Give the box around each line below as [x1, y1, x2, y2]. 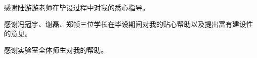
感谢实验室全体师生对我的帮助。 [4, 44, 108, 55]
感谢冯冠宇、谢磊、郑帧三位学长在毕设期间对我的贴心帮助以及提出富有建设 [4, 19, 246, 29]
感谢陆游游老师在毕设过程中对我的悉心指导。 [4, 2, 149, 12]
